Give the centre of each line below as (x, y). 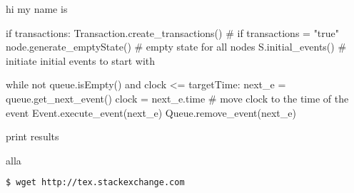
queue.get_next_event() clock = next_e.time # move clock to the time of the (177, 98)
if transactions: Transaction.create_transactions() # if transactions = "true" (173, 32)
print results (32, 136)
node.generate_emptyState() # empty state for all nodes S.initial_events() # (176, 47)
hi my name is (37, 9)
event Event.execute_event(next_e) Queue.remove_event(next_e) (151, 112)
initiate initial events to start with (81, 60)
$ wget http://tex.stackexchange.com (95, 183)
